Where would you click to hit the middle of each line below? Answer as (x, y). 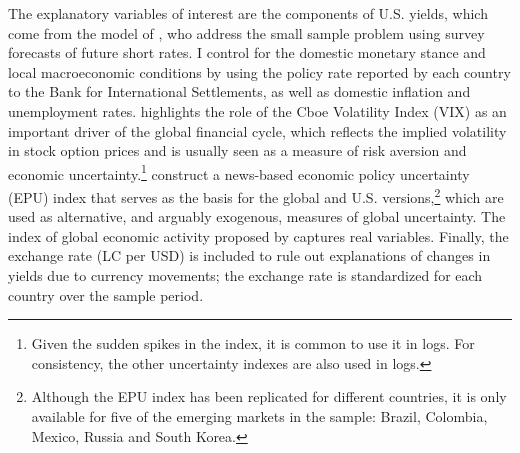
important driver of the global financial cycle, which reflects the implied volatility (257, 130)
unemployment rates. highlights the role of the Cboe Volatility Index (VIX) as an (257, 110)
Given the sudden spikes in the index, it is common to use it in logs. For (253, 343)
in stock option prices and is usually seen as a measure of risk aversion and (237, 150)
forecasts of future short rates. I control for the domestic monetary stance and (247, 52)
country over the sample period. (106, 294)
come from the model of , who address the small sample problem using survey (246, 32)
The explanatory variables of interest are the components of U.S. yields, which (248, 13)
